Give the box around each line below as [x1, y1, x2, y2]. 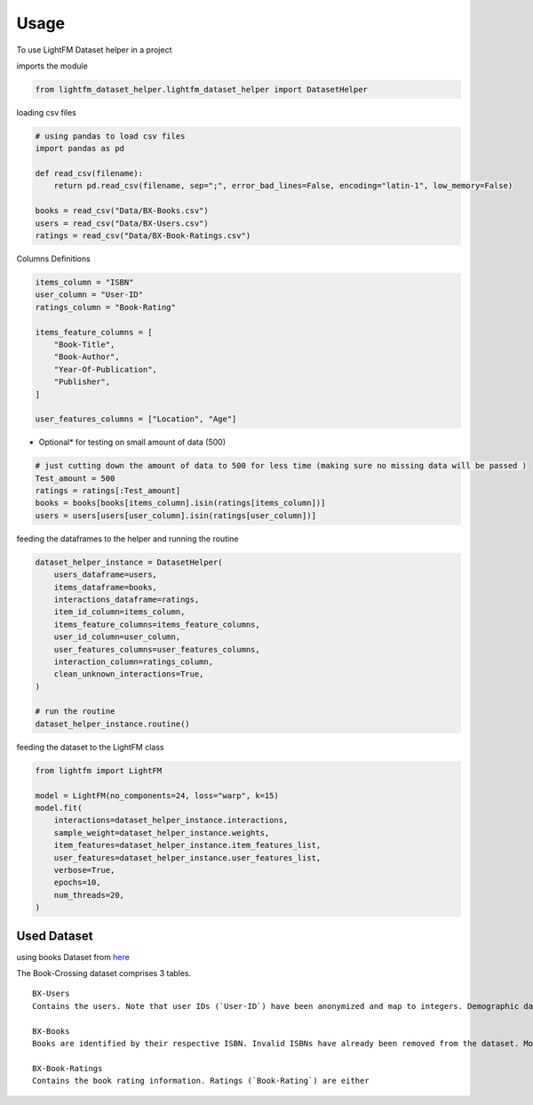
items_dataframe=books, [53, 582, 157, 592]
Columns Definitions [16, 253, 91, 264]
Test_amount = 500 [35, 473, 115, 484]
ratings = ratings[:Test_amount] [35, 485, 181, 496]
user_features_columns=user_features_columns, [53, 645, 261, 654]
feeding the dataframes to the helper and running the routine [16, 533, 239, 544]
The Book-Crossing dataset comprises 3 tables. [16, 968, 192, 979]
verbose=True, [53, 865, 115, 875]
